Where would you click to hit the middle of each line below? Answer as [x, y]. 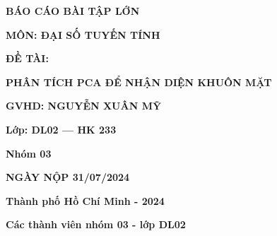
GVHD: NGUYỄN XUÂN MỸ [84, 106]
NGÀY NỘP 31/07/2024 [68, 177]
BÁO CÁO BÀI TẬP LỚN [73, 11]
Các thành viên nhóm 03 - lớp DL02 [96, 224]
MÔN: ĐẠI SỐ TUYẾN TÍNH [83, 34]
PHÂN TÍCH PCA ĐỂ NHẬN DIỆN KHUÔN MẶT [139, 82]
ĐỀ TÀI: [27, 58]
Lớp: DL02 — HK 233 [61, 129]
